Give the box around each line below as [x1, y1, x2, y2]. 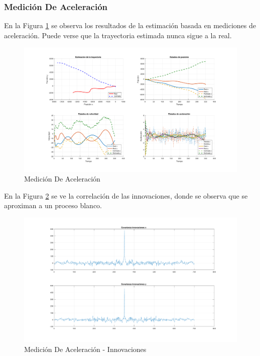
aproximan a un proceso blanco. [4, 200, 102, 211]
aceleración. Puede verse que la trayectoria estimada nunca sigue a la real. [4, 30, 232, 40]
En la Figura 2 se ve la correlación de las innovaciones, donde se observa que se [4, 190, 248, 201]
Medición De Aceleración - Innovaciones [24, 343, 147, 354]
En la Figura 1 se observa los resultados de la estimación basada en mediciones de [4, 20, 256, 31]
